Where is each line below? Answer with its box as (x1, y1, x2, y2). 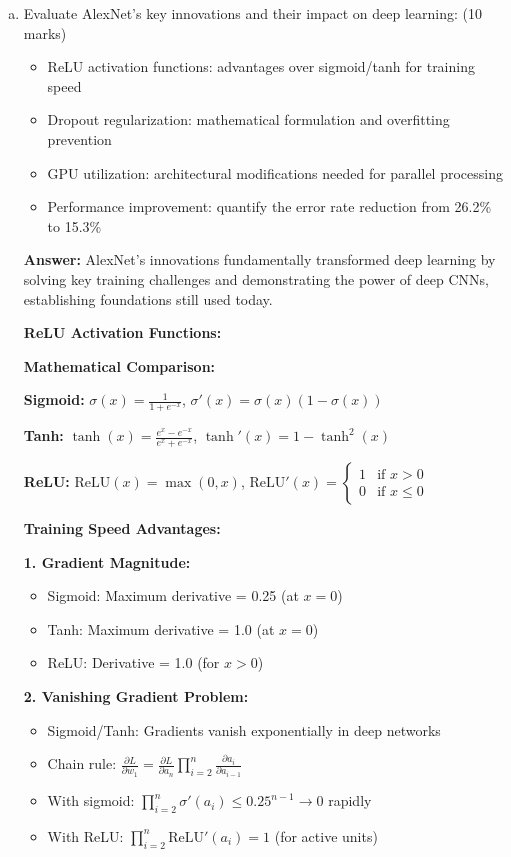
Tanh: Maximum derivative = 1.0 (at (47, 618, 275, 639)
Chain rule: (47, 753, 117, 774)
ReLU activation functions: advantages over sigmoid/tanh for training (47, 56, 475, 77)
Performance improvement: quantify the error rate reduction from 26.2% (47, 196, 492, 217)
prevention (47, 128, 112, 149)
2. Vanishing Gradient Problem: (23, 685, 249, 706)
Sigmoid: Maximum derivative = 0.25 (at (47, 585, 299, 606)
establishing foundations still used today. (23, 288, 273, 309)
